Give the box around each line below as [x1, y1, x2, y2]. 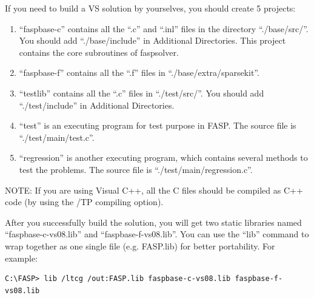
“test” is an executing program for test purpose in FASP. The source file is [19, 119, 296, 132]
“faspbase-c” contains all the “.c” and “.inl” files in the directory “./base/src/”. [19, 22, 309, 35]
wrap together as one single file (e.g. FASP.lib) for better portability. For [5, 239, 275, 252]
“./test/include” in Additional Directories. [19, 98, 175, 111]
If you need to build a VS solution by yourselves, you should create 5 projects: [5, 2, 296, 14]
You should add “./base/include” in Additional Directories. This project [19, 34, 286, 47]
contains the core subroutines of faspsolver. [19, 46, 179, 58]
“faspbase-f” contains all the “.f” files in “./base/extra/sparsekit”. [19, 66, 259, 79]
